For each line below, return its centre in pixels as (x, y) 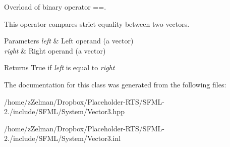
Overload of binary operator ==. (55, 7)
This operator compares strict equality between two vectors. (97, 23)
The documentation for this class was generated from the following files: (115, 84)
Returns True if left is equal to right (60, 67)
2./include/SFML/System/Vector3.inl (63, 138)
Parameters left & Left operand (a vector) (69, 41)
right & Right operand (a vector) (55, 50)
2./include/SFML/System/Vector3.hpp (64, 111)
